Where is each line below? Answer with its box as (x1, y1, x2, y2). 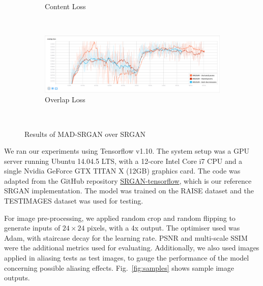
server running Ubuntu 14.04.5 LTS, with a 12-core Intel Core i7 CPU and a (4, 155, 243, 166)
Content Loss (45, 1, 86, 11)
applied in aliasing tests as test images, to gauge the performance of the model (4, 252, 249, 263)
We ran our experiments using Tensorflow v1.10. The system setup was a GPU (4, 146, 250, 156)
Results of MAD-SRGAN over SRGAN (24, 128, 145, 139)
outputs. (4, 272, 30, 283)
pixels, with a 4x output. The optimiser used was (87, 222, 240, 233)
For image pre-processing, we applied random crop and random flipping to (4, 212, 236, 223)
